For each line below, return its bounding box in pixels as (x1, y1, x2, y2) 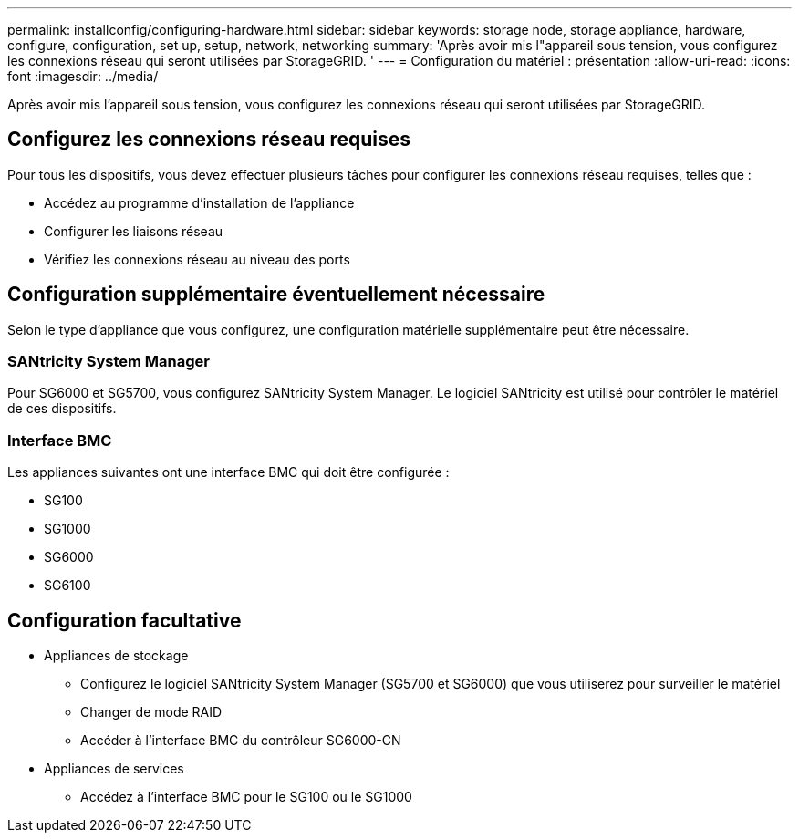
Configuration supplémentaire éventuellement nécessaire (7, 283, 545, 306)
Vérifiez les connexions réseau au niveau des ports (44, 251, 350, 267)
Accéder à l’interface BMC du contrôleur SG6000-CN (80, 732, 401, 749)
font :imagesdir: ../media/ (7, 68, 159, 84)
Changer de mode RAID (80, 704, 223, 721)
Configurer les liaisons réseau (44, 223, 223, 239)
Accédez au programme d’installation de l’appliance (44, 194, 355, 211)
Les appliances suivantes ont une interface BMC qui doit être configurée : (7, 464, 450, 481)
